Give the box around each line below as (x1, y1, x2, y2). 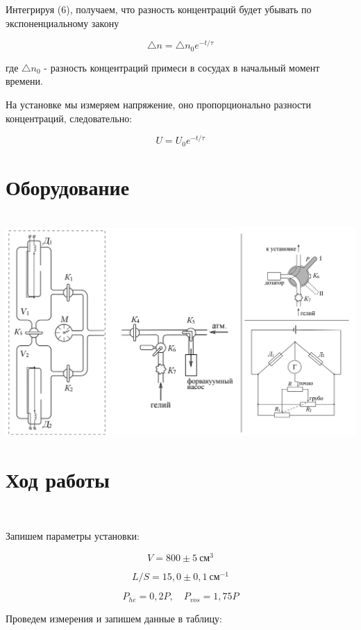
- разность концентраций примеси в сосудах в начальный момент (44, 60, 320, 74)
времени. (6, 74, 43, 88)
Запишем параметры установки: (6, 529, 140, 543)
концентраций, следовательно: (6, 110, 133, 125)
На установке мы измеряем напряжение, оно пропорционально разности (6, 97, 311, 111)
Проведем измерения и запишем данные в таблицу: (6, 611, 222, 625)
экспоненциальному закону (6, 15, 119, 30)
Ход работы (6, 465, 110, 493)
